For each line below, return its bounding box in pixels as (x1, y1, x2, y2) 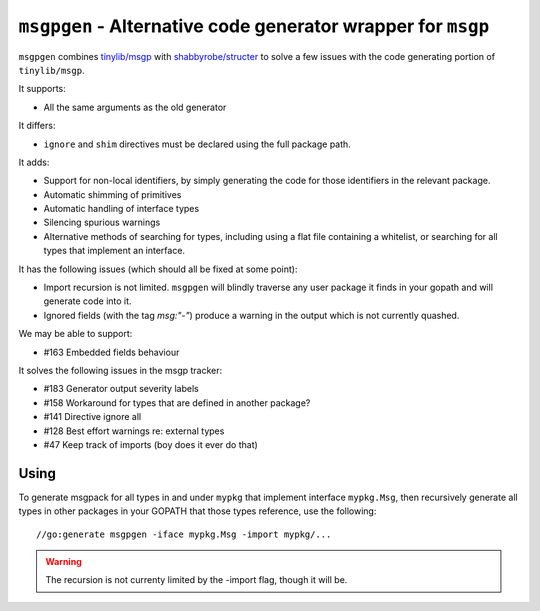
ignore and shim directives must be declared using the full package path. (43, 138, 352, 150)
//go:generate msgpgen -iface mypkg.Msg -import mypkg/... (36, 528, 332, 540)
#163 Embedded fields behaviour (43, 346, 180, 358)
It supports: (18, 83, 67, 95)
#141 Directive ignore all (43, 411, 142, 423)
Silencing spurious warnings (43, 216, 161, 229)
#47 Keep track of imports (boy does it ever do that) (43, 438, 259, 450)
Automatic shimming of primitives (43, 188, 182, 200)
